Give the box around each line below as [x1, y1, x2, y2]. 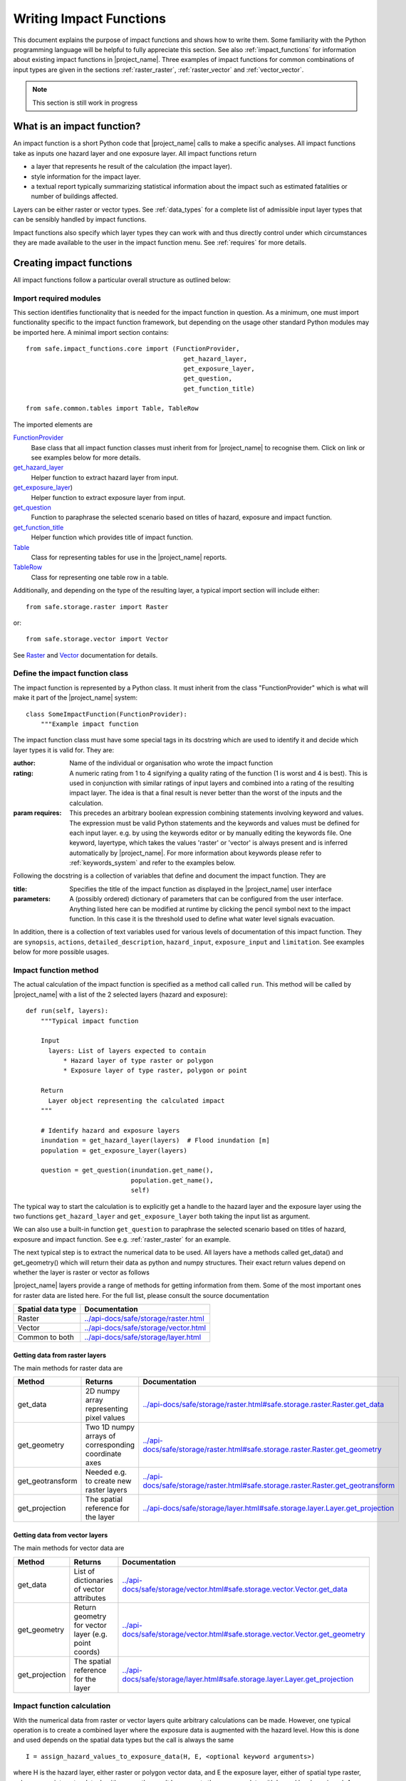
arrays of [85, 1431, 116, 1441]
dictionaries [73, 1575, 113, 1585]
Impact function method [13, 965, 99, 975]
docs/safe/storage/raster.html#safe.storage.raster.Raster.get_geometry [142, 1445, 382, 1455]
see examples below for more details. [31, 453, 141, 462]
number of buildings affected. [31, 192, 118, 201]
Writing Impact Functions [13, 11, 167, 26]
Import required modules [13, 293, 101, 303]
